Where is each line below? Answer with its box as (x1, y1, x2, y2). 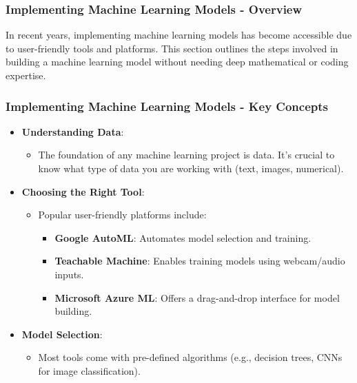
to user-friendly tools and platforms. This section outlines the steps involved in (6, 41, 338, 55)
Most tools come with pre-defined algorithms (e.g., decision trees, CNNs (38, 350, 343, 364)
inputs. (54, 267, 84, 281)
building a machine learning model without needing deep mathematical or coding (6, 54, 349, 69)
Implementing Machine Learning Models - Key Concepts (6, 97, 328, 114)
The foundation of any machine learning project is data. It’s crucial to (38, 147, 335, 162)
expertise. (6, 68, 46, 82)
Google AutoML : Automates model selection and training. (54, 230, 312, 245)
